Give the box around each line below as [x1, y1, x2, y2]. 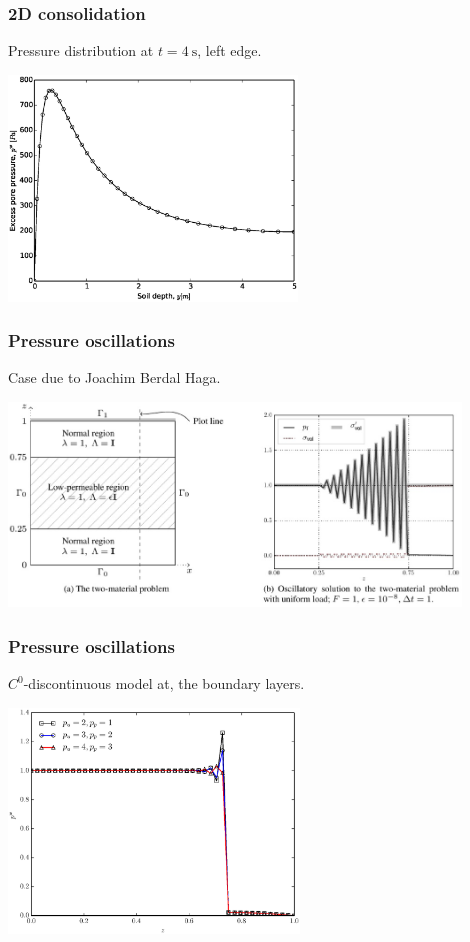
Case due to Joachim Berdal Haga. [8, 367, 221, 388]
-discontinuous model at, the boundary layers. [23, 673, 305, 694]
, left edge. [197, 40, 262, 61]
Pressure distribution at [8, 40, 154, 61]
